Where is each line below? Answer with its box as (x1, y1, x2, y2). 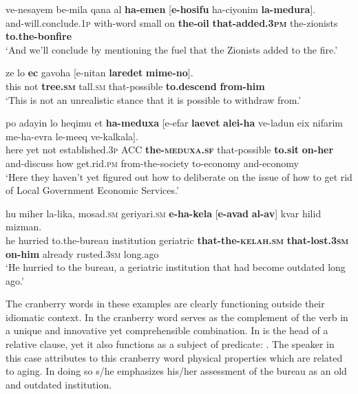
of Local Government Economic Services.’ (6, 183, 179, 197)
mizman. (6, 219, 42, 234)
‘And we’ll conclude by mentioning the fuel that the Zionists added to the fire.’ (6, 42, 338, 56)
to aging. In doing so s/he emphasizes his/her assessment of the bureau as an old (6, 364, 347, 378)
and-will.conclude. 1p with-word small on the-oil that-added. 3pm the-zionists (6, 15, 338, 30)
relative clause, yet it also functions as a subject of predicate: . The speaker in (6, 337, 335, 351)
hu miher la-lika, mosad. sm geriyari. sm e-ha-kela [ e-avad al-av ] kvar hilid (6, 206, 322, 220)
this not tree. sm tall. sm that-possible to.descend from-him (6, 78, 265, 93)
